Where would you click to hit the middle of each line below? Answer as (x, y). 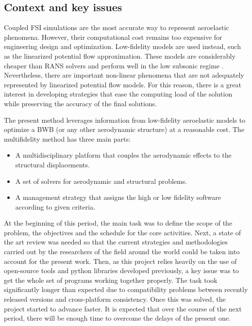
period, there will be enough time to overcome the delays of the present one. (117, 318)
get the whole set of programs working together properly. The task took (111, 280)
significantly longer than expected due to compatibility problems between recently (126, 289)
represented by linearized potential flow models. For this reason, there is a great (123, 84)
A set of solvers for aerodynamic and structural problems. (101, 181)
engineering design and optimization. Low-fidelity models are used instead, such (122, 46)
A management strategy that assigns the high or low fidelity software (118, 197)
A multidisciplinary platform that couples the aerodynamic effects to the (123, 155)
